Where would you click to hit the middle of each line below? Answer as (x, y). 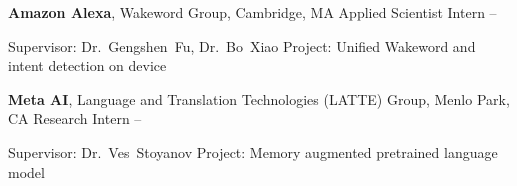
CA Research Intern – (75, 118)
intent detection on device (87, 65)
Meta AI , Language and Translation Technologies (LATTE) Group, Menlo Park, (259, 98)
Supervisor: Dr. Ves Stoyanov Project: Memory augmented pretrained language (253, 151)
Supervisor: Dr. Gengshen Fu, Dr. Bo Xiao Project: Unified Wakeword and (242, 45)
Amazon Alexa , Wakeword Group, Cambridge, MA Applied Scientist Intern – (252, 12)
